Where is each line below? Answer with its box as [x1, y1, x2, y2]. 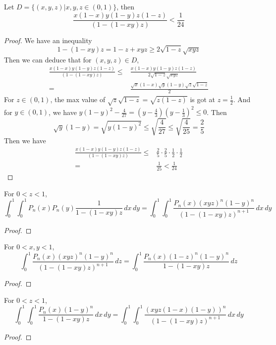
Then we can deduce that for [4, 54, 92, 64]
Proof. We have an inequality [4, 35, 92, 45]
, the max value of [50, 94, 106, 104]
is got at [190, 94, 216, 104]
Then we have [4, 135, 46, 145]
